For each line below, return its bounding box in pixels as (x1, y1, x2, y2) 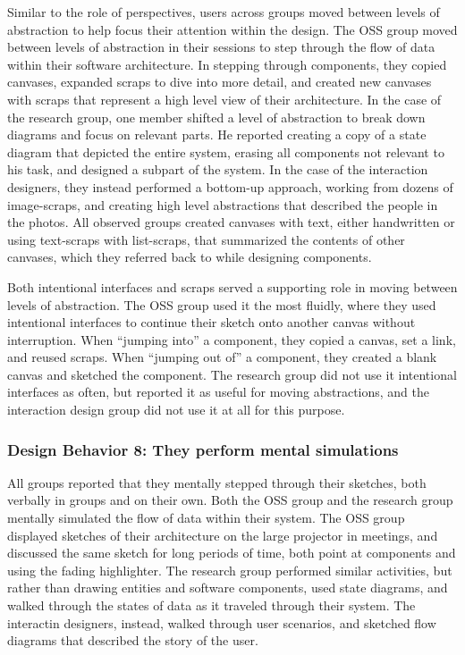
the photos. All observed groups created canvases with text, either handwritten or (7, 213, 455, 231)
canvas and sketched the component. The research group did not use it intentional (7, 365, 457, 383)
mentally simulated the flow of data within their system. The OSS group (7, 508, 405, 527)
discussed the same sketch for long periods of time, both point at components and (7, 543, 456, 562)
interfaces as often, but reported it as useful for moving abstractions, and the (7, 382, 430, 401)
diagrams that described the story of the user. (7, 631, 258, 650)
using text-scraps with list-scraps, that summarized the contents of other (7, 230, 405, 248)
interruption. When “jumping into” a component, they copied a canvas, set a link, (7, 330, 456, 348)
